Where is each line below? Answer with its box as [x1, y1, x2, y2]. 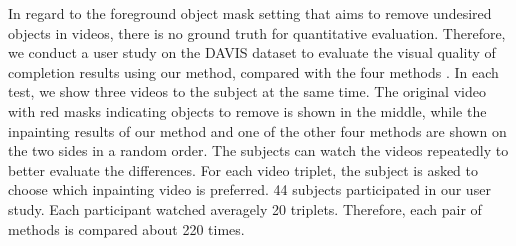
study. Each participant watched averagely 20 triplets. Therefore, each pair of [8, 198, 482, 219]
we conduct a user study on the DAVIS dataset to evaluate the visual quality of [8, 42, 496, 63]
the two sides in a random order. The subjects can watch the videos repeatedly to [8, 140, 509, 161]
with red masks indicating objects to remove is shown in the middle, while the [8, 100, 487, 121]
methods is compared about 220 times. [8, 218, 245, 239]
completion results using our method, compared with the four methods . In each [8, 61, 499, 82]
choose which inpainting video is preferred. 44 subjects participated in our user [8, 179, 491, 200]
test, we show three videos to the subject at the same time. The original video [8, 81, 486, 102]
